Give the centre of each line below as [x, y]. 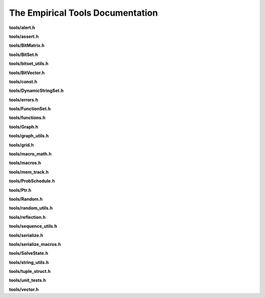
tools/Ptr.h [20, 190]
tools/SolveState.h [29, 253]
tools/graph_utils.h [29, 136]
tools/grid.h [21, 145]
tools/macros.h [25, 163]
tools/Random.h [26, 199]
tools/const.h [23, 82]
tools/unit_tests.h [27, 280]
